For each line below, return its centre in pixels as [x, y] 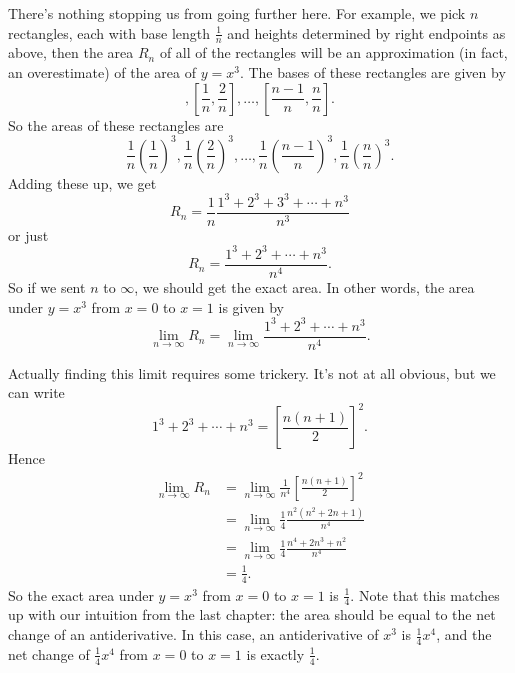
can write [36, 392]
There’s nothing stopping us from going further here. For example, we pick [237, 13]
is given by [251, 306]
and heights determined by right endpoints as [366, 32]
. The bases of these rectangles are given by [372, 72]
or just [28, 234]
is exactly [275, 653]
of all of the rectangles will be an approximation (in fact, [333, 52]
